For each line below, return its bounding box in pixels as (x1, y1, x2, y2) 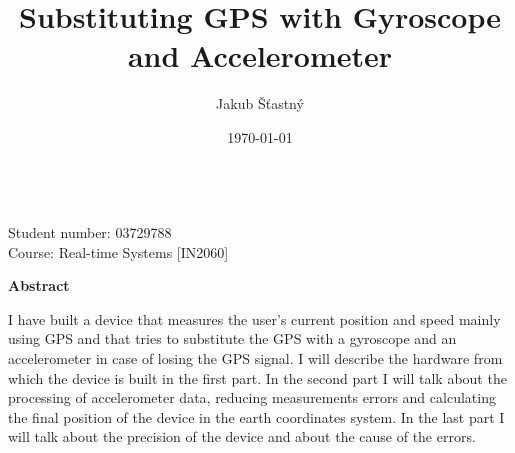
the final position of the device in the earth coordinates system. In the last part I (8, 406, 505, 427)
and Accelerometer (127, 35, 393, 76)
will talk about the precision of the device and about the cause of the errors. (8, 426, 476, 447)
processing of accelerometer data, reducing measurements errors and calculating (8, 387, 496, 408)
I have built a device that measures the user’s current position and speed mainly (8, 308, 501, 329)
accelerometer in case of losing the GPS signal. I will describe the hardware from (8, 348, 503, 369)
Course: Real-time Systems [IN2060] (8, 241, 229, 262)
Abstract (8, 275, 70, 296)
